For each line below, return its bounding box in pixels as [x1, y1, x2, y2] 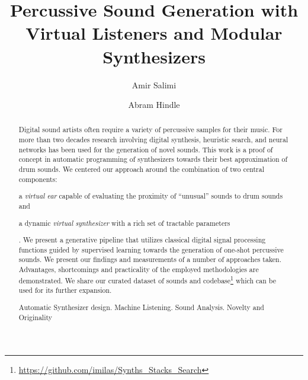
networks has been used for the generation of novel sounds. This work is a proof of [18, 144, 273, 154]
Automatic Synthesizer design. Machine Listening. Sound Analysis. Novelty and [18, 302, 264, 312]
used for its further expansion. [18, 285, 112, 295]
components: [18, 174, 57, 184]
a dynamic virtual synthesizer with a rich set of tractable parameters [18, 218, 230, 228]
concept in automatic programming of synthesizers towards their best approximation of [18, 154, 288, 164]
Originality [18, 312, 53, 322]
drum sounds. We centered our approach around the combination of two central [18, 164, 265, 174]
